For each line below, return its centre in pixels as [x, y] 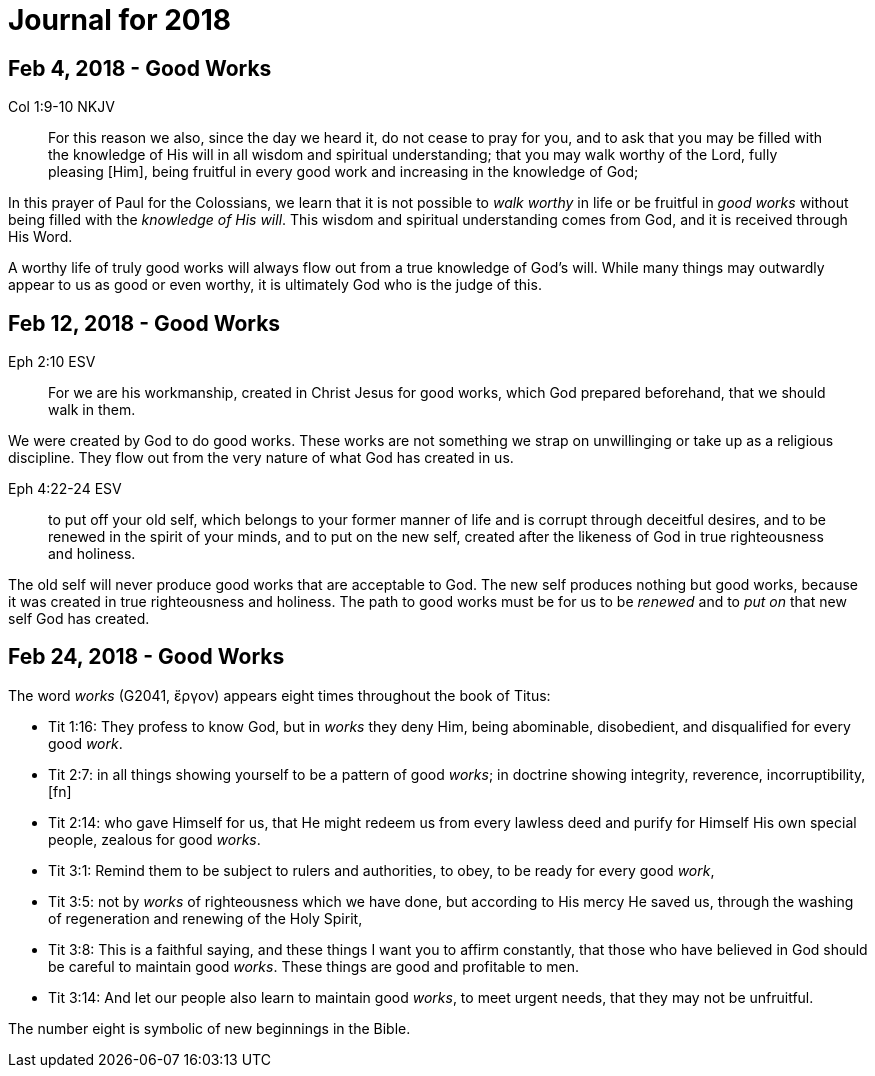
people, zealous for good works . [154, 839]
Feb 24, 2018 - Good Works [146, 657]
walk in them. [92, 410]
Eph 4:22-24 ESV [65, 489]
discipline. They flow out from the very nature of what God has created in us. [261, 458]
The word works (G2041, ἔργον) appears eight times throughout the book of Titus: [279, 695]
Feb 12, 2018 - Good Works [144, 323]
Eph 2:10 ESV [52, 362]
